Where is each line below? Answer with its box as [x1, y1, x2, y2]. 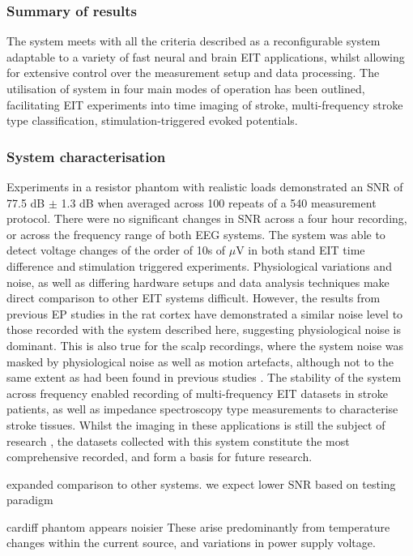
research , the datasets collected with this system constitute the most [6, 432, 350, 449]
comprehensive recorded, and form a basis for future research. [6, 448, 313, 465]
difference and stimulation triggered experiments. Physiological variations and [6, 257, 392, 274]
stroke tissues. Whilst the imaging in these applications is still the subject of [6, 416, 385, 433]
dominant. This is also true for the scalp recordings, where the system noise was [6, 336, 404, 353]
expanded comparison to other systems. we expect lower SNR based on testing [6, 475, 396, 492]
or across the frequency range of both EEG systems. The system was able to [6, 225, 385, 242]
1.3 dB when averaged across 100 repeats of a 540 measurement [61, 194, 377, 211]
